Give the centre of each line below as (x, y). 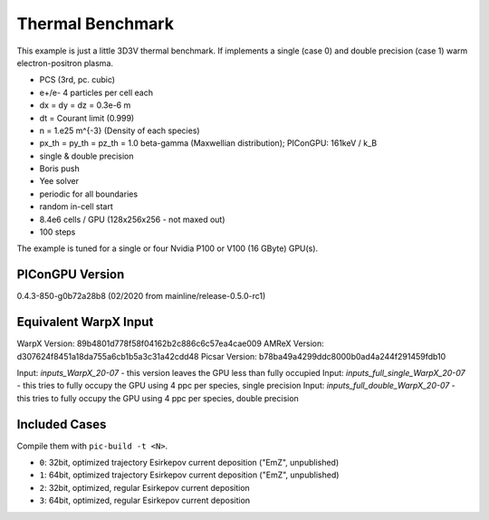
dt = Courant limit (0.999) (87, 118)
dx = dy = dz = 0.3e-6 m (85, 105)
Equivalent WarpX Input (85, 322)
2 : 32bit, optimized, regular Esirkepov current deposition (145, 487)
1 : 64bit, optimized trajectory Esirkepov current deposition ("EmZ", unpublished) (189, 475)
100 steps (58, 232)
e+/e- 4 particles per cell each (96, 92)
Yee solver (59, 181)
